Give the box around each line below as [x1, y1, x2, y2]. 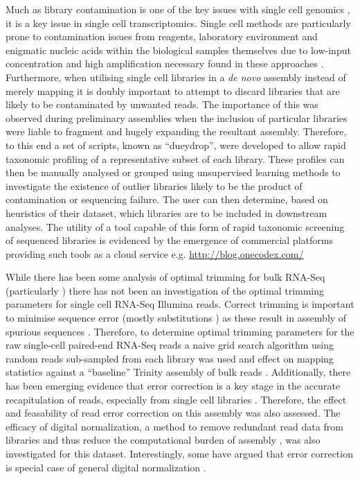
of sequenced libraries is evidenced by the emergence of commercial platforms [6, 233, 333, 247]
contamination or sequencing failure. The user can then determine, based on [6, 192, 328, 207]
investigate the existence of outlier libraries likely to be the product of [6, 178, 303, 193]
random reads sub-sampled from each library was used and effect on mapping [6, 351, 334, 365]
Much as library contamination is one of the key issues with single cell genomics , [6, 2, 350, 16]
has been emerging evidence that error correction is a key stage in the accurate [6, 378, 341, 393]
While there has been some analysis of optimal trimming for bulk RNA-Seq [6, 270, 325, 284]
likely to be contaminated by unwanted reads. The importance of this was [6, 97, 318, 112]
